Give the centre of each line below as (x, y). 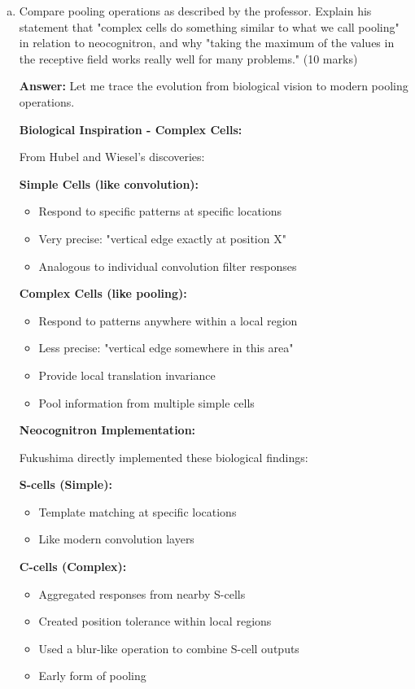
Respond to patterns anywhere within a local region (168, 320)
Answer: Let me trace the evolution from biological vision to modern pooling (214, 86)
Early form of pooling (92, 676)
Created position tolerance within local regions (155, 621)
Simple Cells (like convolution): (109, 183)
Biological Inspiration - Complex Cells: (131, 129)
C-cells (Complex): (73, 567)
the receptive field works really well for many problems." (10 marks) (188, 58)
